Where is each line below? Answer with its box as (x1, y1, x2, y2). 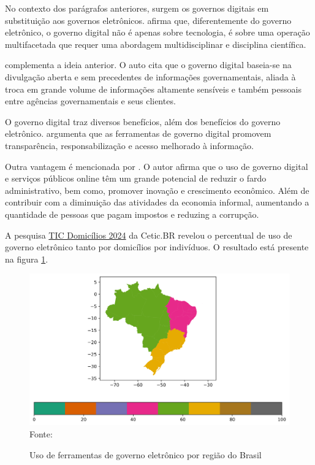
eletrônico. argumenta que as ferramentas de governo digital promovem (5, 127, 271, 140)
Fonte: (29, 428, 53, 440)
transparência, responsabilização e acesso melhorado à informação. (5, 139, 254, 152)
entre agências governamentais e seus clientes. (5, 94, 176, 107)
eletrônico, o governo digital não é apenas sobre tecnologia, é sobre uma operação (5, 26, 310, 39)
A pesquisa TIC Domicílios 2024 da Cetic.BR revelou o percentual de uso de (5, 228, 292, 241)
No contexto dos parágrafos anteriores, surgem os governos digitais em (5, 2, 269, 14)
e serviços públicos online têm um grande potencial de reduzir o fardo (5, 172, 267, 185)
